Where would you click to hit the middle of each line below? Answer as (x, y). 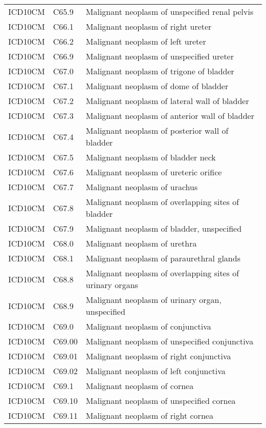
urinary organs (112, 285)
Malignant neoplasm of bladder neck (151, 157)
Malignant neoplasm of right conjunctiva (158, 356)
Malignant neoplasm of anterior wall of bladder (170, 116)
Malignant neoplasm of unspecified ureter (160, 56)
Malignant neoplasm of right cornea (149, 415)
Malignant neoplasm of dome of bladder (157, 86)
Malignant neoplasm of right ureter (149, 26)
